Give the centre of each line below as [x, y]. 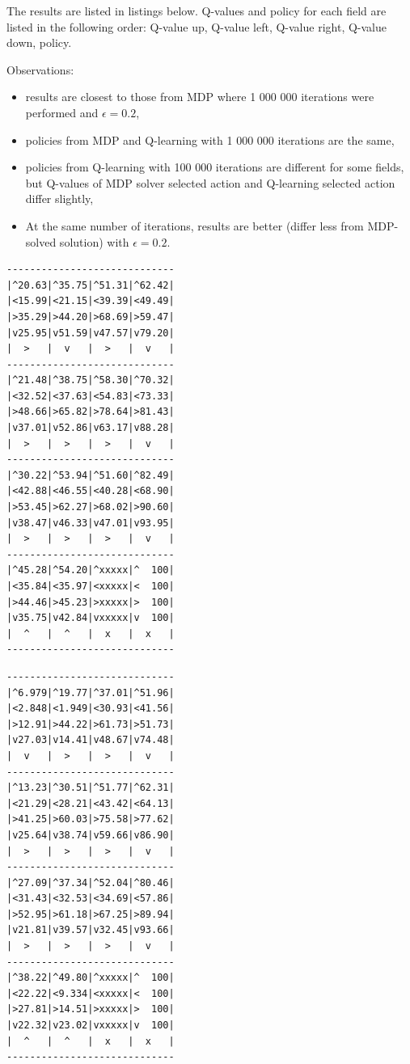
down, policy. [39, 42]
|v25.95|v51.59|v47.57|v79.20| [91, 333]
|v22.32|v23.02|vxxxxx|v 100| [91, 1026]
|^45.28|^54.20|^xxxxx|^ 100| [91, 570]
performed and [62, 112]
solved [41, 241]
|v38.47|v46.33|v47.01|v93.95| [91, 523]
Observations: [40, 69]
